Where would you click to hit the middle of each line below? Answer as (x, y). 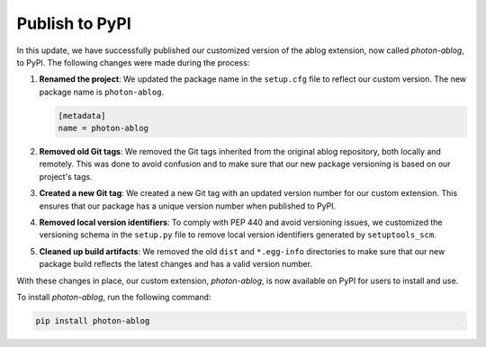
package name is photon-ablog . (102, 92)
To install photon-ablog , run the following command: (114, 297)
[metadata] (82, 116)
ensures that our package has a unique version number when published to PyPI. (188, 206)
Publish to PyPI (74, 23)
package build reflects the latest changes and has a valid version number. (176, 264)
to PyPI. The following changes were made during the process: (133, 62)
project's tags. (66, 176)
